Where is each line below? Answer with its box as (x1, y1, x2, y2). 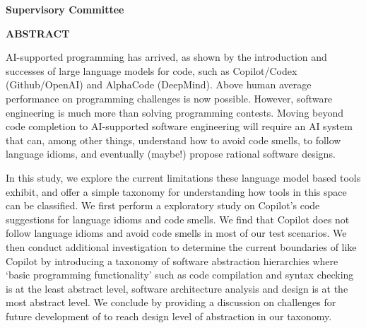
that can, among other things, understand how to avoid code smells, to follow (6, 132, 341, 147)
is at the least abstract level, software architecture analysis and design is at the (6, 281, 348, 295)
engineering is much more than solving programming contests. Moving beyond (6, 105, 344, 119)
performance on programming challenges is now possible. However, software (6, 90, 333, 105)
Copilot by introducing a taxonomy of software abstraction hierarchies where (6, 253, 338, 268)
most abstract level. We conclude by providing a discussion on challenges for (6, 295, 336, 310)
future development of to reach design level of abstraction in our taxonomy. (6, 308, 332, 323)
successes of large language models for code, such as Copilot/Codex (6, 63, 297, 78)
